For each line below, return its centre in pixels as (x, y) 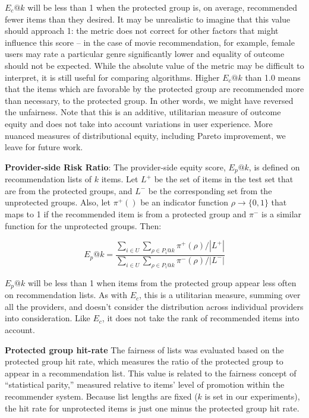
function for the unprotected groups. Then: (83, 225)
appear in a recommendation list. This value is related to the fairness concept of (151, 373)
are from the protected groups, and (69, 190)
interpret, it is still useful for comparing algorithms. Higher (112, 77)
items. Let (120, 179)
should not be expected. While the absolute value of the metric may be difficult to (154, 65)
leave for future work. (44, 147)
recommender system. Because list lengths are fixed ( (101, 396)
